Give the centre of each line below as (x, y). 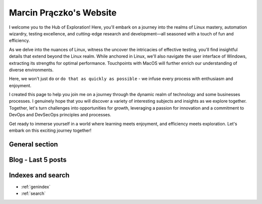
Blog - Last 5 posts (38, 160)
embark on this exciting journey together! (50, 130)
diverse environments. (31, 70)
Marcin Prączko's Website (63, 13)
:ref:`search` (33, 193)
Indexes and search (39, 175)
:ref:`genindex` (36, 187)
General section (33, 144)
